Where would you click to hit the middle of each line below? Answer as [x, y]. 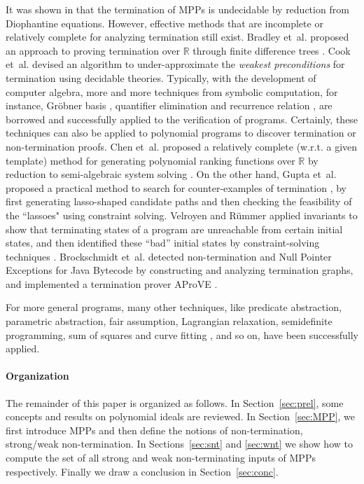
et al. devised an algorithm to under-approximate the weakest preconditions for [175, 64]
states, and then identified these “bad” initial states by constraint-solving [163, 243]
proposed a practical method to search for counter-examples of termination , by [176, 187]
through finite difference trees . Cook [272, 50]
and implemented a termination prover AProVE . [112, 283]
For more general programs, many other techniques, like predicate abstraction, [174, 307]
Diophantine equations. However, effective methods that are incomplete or [164, 23]
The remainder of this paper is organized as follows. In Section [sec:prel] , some [175, 402]
